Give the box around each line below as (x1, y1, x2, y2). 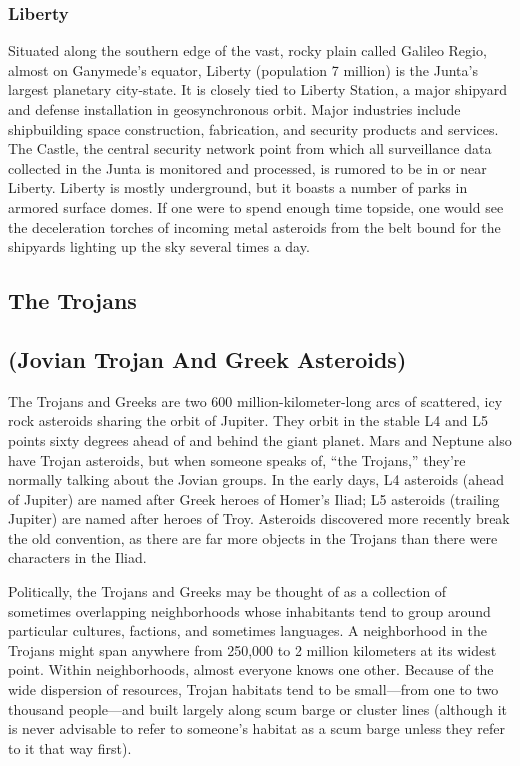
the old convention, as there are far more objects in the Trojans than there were (8, 527, 498, 548)
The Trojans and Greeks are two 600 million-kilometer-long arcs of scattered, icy (8, 390, 503, 411)
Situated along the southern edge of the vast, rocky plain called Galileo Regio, (8, 40, 487, 61)
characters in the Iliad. (8, 547, 147, 568)
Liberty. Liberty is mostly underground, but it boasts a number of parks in (8, 177, 468, 198)
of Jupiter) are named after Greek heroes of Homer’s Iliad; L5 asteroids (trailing (8, 488, 500, 509)
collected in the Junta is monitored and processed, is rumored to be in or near (8, 157, 487, 178)
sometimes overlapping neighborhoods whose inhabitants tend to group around (8, 600, 491, 621)
